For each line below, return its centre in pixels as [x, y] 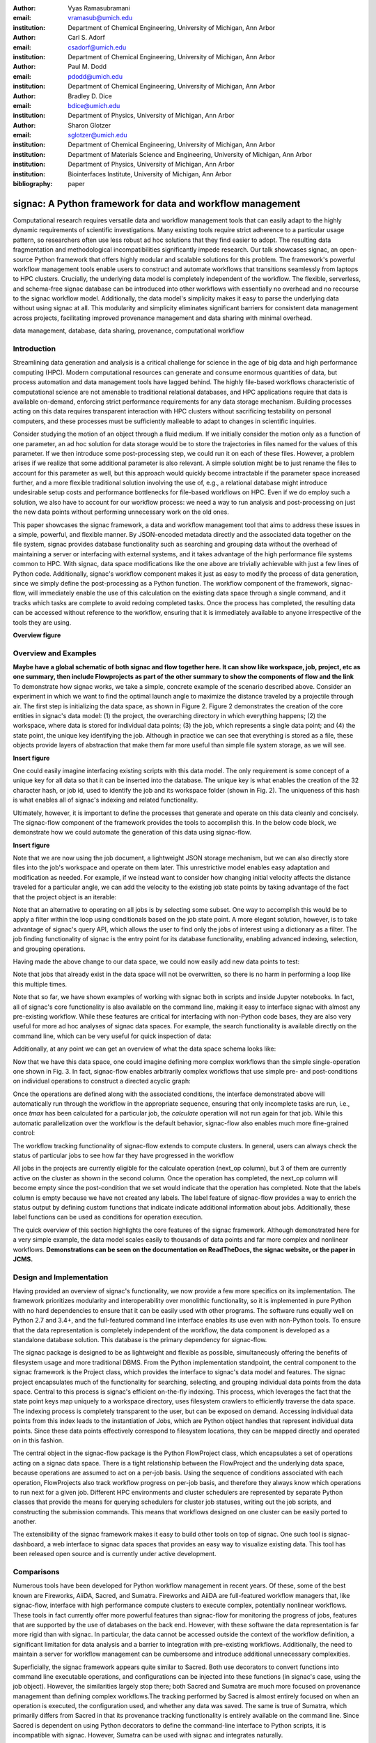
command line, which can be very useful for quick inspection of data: [112, 1036]
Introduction [34, 349]
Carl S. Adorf [87, 38]
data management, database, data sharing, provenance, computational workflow [129, 330]
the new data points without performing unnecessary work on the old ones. [121, 512]
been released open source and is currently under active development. [115, 1554]
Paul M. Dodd [87, 67]
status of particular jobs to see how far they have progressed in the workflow [124, 1156]
